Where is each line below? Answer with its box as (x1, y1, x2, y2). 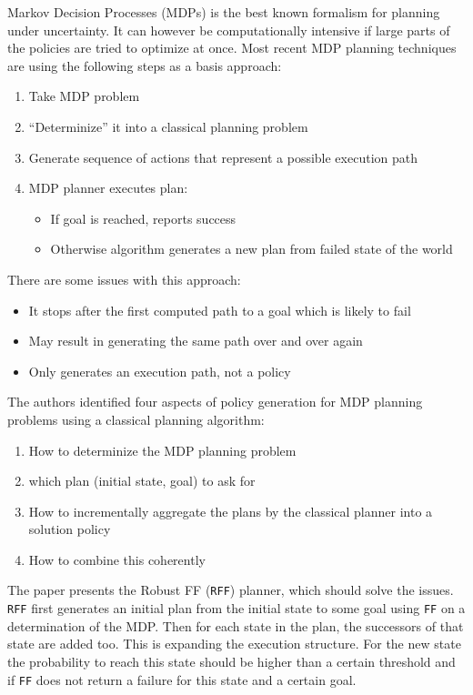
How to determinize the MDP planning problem (28, 440, 297, 459)
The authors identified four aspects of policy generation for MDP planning (7, 392, 423, 411)
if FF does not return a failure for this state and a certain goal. (7, 670, 357, 689)
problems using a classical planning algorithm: (7, 409, 265, 428)
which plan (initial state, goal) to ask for (28, 471, 256, 490)
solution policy (28, 519, 111, 539)
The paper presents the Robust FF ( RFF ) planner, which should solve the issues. (7, 580, 454, 599)
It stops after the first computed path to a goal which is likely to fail (28, 300, 411, 319)
